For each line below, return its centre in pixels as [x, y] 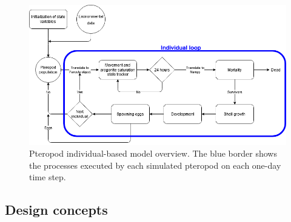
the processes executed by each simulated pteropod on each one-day [155, 165]
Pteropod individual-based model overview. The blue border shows [153, 153]
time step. [48, 177]
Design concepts [56, 210]
